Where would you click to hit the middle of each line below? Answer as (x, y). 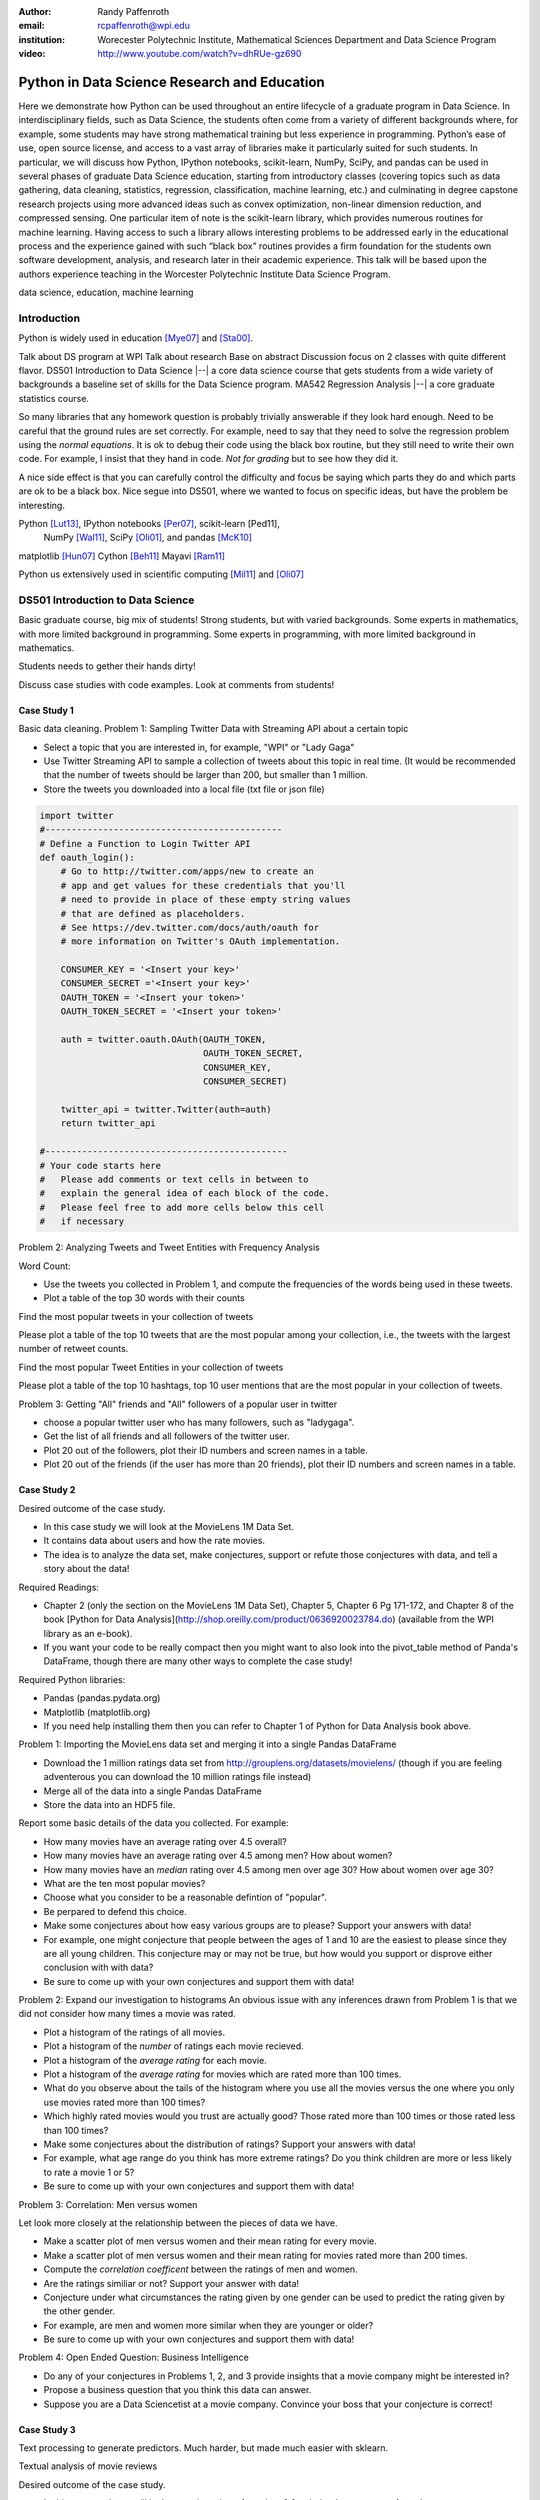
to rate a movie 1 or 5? (89, 2172)
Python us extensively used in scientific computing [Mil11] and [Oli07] (161, 574)
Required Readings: (59, 1587)
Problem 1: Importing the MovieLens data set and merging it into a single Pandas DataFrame (207, 1744)
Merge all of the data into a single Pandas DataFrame (152, 1791)
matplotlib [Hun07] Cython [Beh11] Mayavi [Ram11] (121, 556)
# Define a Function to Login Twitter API (145, 843)
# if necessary (82, 1221)
